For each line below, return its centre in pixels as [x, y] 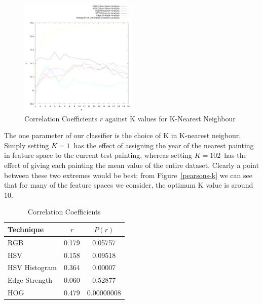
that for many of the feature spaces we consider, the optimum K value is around [129, 185]
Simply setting [27, 145]
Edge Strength [30, 280]
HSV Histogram [32, 267]
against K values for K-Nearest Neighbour [170, 118]
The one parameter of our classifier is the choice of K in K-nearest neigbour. [123, 135]
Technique [26, 229]
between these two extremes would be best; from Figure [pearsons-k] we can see [128, 175]
